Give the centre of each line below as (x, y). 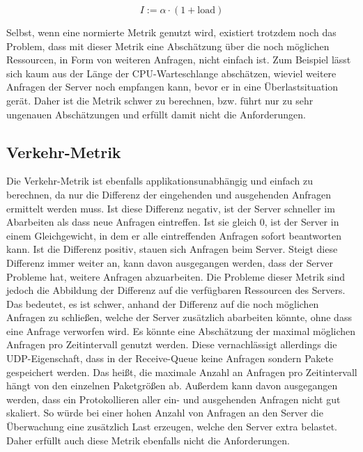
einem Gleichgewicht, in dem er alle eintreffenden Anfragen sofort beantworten (174, 235)
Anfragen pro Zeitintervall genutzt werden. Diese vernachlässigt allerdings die (172, 344)
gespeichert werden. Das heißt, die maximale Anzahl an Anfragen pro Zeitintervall (182, 372)
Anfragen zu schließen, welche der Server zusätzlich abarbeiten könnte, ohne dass (179, 317)
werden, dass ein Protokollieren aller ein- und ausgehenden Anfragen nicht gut (173, 399)
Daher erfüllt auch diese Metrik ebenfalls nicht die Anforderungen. (148, 440)
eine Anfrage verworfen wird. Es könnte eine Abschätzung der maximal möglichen (181, 330)
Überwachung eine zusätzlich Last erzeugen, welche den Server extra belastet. (172, 427)
